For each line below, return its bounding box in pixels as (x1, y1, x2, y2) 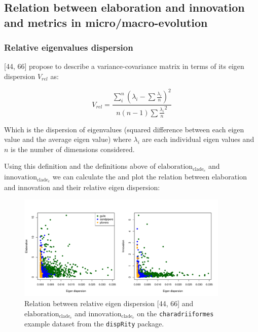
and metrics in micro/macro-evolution (4, 14, 208, 30)
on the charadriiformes (137, 308, 214, 318)
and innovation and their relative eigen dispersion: (4, 182, 160, 193)
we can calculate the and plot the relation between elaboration (52, 171, 247, 182)
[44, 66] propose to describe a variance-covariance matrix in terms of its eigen (4, 61, 244, 71)
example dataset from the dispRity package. (24, 318, 164, 329)
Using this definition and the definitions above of (4, 161, 156, 171)
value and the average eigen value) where (4, 134, 131, 144)
